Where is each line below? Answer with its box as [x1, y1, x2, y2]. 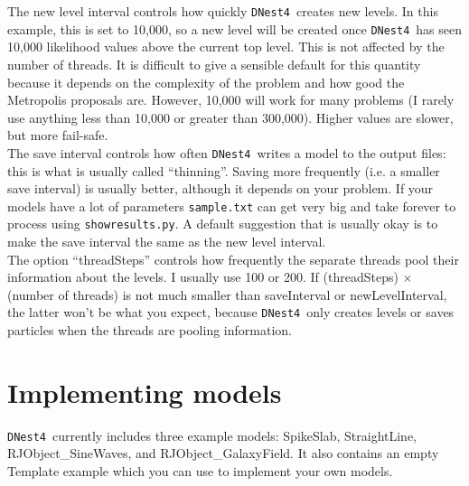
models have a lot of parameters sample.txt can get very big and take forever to [7, 196, 456, 215]
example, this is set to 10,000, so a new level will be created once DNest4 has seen [7, 19, 463, 38]
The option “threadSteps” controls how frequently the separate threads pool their [7, 249, 459, 268]
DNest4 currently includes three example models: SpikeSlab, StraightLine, [7, 425, 417, 444]
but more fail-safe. [7, 126, 108, 145]
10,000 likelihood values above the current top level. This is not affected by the [7, 37, 445, 56]
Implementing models [7, 373, 282, 410]
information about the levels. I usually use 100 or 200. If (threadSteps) [7, 267, 399, 286]
